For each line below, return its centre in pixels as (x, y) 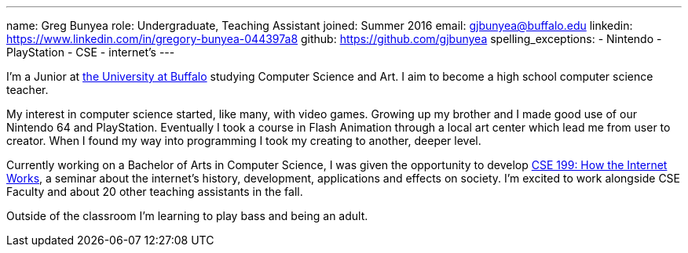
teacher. (27, 90)
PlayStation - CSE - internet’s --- (91, 52)
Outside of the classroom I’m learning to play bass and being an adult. (187, 216)
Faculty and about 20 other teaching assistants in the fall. (155, 192)
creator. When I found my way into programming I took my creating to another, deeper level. (244, 141)
